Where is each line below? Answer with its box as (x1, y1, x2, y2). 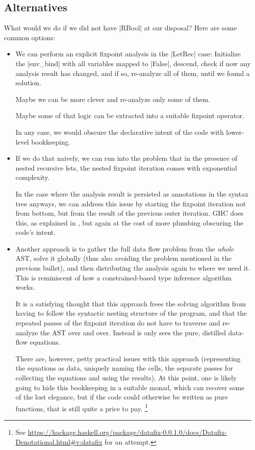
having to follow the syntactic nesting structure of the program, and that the (15, 308, 247, 318)
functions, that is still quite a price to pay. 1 (15, 401, 148, 413)
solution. (15, 77, 42, 88)
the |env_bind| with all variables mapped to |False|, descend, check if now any (15, 58, 251, 68)
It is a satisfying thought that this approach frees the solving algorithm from (15, 298, 246, 308)
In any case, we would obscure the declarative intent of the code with (15, 126, 224, 137)
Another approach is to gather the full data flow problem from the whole (15, 243, 234, 253)
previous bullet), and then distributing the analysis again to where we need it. (15, 263, 251, 273)
